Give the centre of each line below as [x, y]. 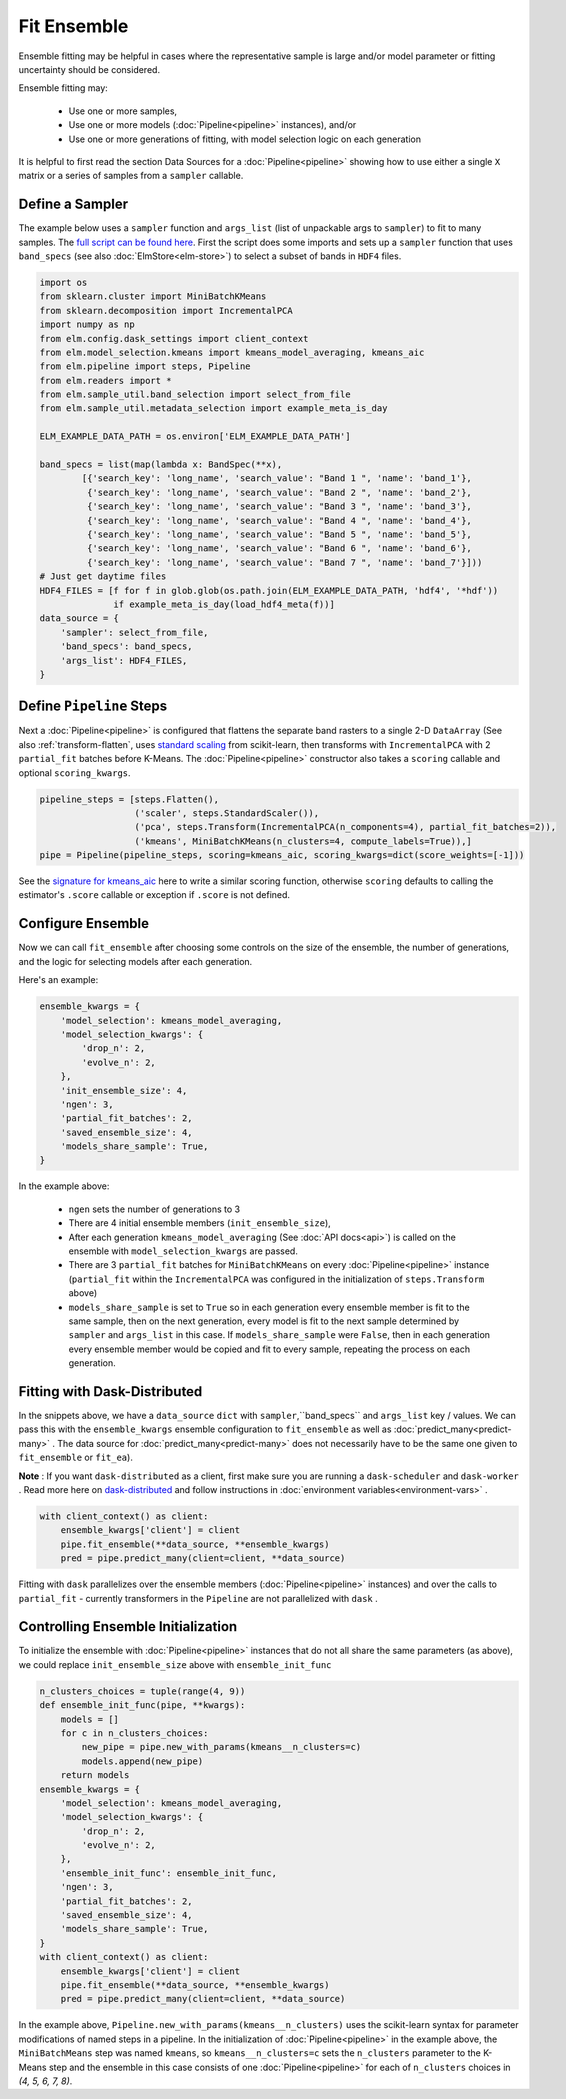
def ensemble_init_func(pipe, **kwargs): [142, 1705]
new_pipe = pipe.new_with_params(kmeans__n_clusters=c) [221, 1747]
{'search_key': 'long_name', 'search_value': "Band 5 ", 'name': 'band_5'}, [279, 534]
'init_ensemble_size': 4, [124, 1090]
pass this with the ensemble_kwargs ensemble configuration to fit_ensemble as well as [205, 1429]
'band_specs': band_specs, [127, 646]
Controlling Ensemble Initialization [128, 1626]
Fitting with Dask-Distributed [110, 1391]
